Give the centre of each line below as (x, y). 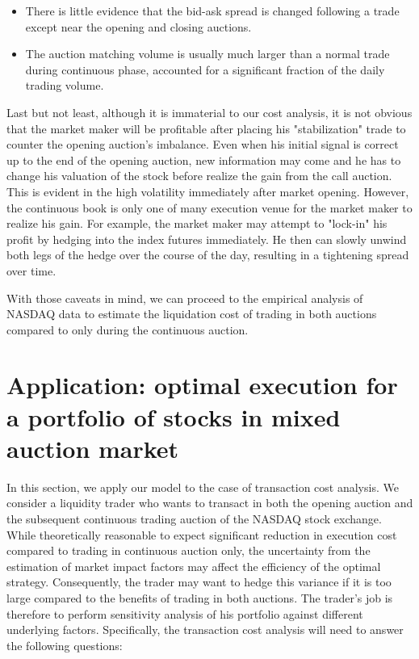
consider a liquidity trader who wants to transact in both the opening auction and (210, 503)
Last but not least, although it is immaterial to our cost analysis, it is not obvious (209, 112)
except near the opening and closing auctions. (138, 26)
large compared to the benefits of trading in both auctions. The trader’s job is (200, 597)
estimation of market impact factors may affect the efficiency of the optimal (194, 566)
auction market (93, 448)
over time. (31, 270)
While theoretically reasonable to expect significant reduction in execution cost (202, 534)
